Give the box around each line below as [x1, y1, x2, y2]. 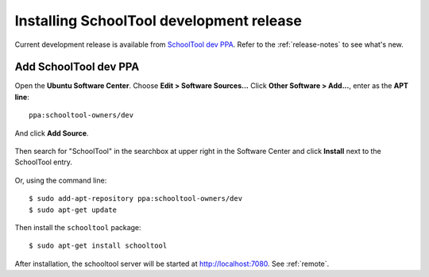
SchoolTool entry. [14, 157, 73, 167]
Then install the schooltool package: [14, 222, 142, 232]
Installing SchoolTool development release [14, 12, 302, 29]
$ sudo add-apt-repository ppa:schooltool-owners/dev [29, 194, 242, 203]
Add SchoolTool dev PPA [14, 60, 140, 74]
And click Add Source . [14, 128, 89, 138]
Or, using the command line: [14, 175, 107, 185]
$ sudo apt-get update [29, 205, 118, 214]
